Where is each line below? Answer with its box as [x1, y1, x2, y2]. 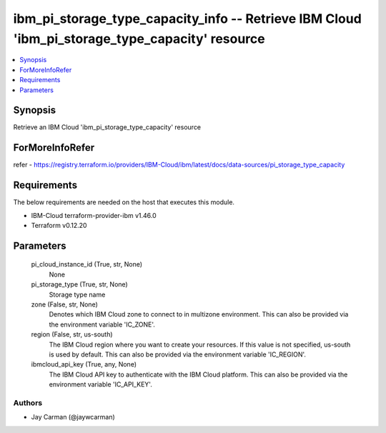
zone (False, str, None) [31, 300, 98, 309]
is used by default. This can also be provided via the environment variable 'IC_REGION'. [49, 350, 307, 359]
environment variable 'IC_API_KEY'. [49, 380, 153, 389]
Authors [13, 397, 43, 407]
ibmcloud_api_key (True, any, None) [31, 360, 137, 369]
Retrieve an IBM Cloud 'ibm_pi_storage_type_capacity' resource [13, 123, 202, 131]
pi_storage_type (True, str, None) [31, 280, 128, 289]
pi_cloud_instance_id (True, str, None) [31, 260, 143, 269]
